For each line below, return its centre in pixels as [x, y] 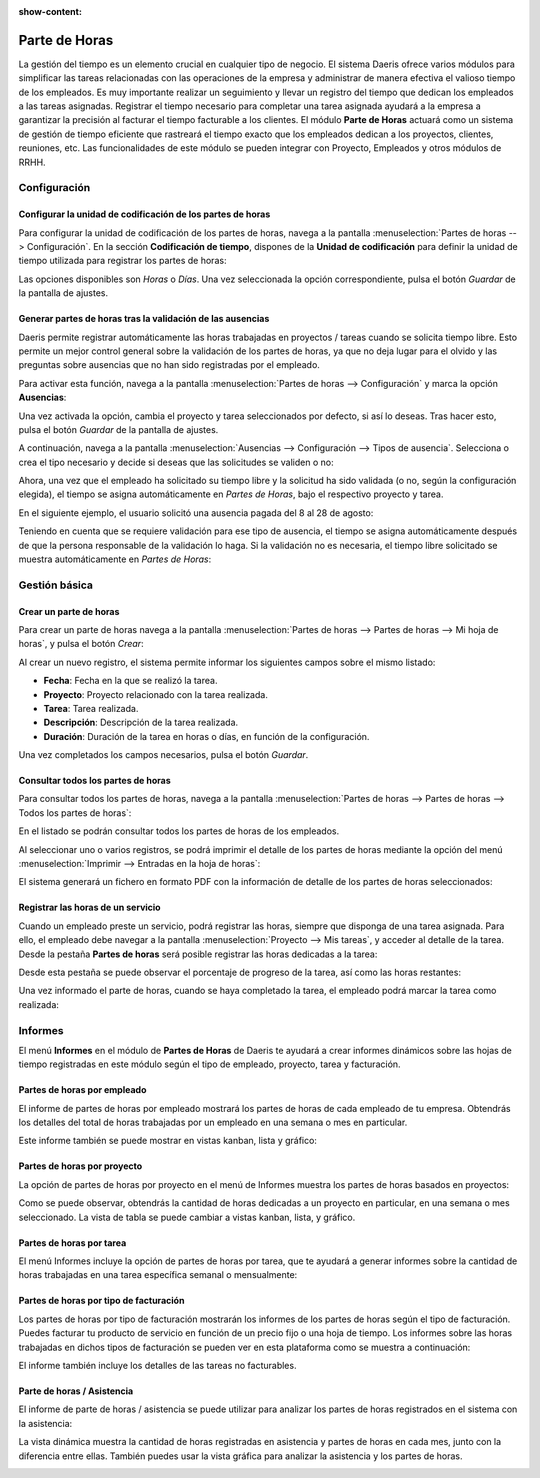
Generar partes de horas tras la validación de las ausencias [144, 319]
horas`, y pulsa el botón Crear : [81, 644]
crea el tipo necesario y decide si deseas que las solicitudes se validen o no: [176, 462]
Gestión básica [56, 585]
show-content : [50, 11]
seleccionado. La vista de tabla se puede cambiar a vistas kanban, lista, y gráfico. [187, 1217]
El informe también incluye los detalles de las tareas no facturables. [157, 1365]
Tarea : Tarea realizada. [91, 708]
